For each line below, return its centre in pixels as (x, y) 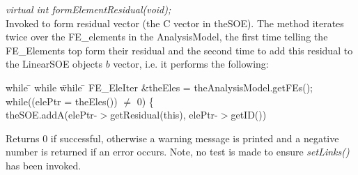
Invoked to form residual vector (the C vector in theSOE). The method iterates (175, 23)
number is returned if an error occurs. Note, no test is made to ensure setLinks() (178, 152)
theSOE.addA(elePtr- (52, 115)
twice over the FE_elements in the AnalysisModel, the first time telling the (167, 37)
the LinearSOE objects (54, 64)
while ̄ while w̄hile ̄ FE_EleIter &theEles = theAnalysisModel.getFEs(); (159, 87)
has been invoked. (44, 165)
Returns (23, 138)
